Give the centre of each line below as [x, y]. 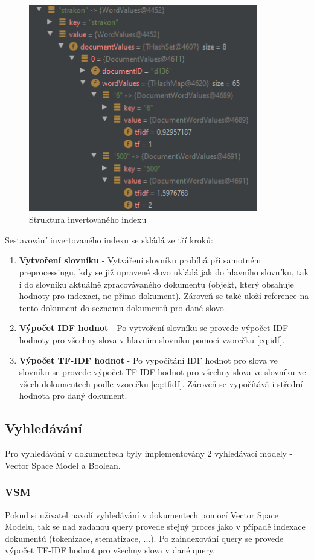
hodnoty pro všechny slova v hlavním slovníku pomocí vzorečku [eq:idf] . [152, 339]
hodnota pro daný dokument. [73, 395]
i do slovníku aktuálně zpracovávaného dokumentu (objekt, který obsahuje [156, 284]
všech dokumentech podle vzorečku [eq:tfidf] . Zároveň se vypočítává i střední [161, 383]
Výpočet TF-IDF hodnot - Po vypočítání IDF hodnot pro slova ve [148, 360]
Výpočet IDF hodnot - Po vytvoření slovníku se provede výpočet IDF [154, 328]
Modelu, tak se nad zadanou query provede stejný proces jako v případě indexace [155, 526]
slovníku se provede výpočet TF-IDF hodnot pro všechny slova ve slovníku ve [162, 372]
